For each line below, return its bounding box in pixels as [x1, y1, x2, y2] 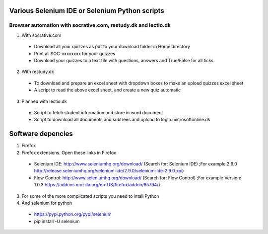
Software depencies [9, 130, 73, 138]
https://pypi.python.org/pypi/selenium [34, 211, 112, 217]
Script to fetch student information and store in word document [34, 109, 163, 115]
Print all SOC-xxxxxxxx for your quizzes [34, 50, 116, 57]
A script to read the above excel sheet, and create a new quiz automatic [34, 87, 181, 93]
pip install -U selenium [34, 218, 80, 224]
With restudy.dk [21, 69, 54, 75]
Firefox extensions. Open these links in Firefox [21, 150, 116, 156]
